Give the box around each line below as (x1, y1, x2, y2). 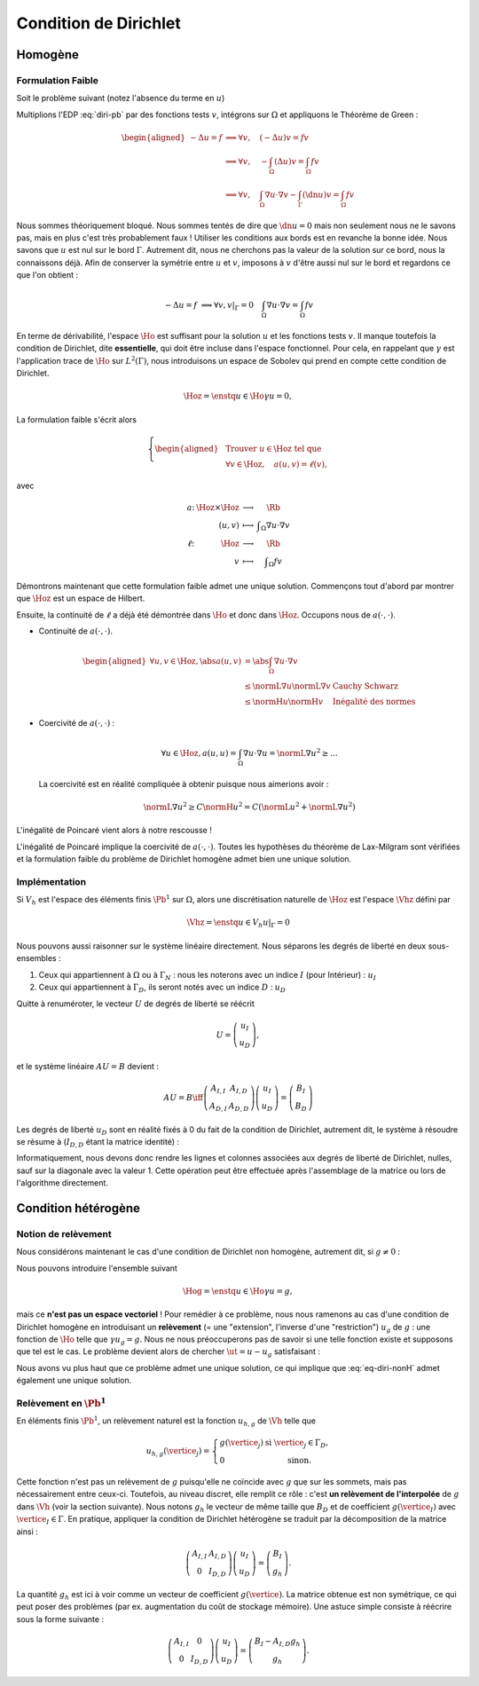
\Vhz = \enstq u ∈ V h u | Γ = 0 (186, 918, 290, 930)
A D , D (228, 1100, 249, 1113)
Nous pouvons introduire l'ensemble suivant (16, 1263, 177, 1273)
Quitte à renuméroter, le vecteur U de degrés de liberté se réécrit (16, 998, 255, 1009)
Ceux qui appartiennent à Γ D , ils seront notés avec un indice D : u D (38, 981, 287, 994)
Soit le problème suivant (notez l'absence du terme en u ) (16, 93, 225, 104)
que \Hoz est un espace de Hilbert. (16, 593, 145, 603)
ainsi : (16, 1526, 39, 1537)
